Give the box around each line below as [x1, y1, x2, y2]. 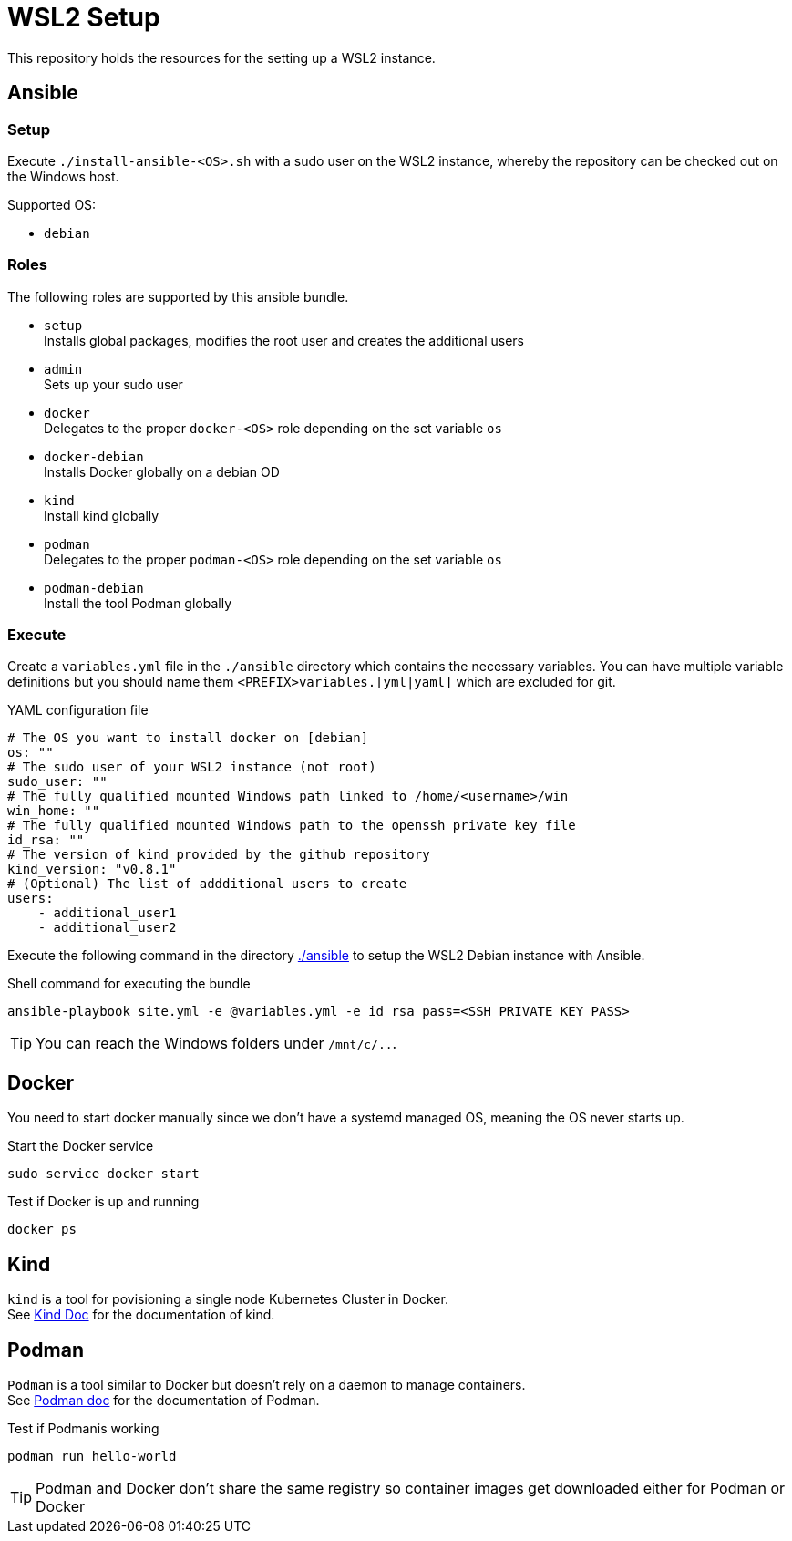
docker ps [7, 1222, 77, 1237]
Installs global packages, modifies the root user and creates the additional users [44, 332, 524, 348]
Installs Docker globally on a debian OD [44, 463, 280, 480]
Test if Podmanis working [7, 1421, 159, 1436]
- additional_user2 [37, 920, 177, 936]
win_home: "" [7, 803, 100, 819]
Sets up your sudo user [44, 376, 183, 392]
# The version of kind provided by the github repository [7, 847, 430, 863]
